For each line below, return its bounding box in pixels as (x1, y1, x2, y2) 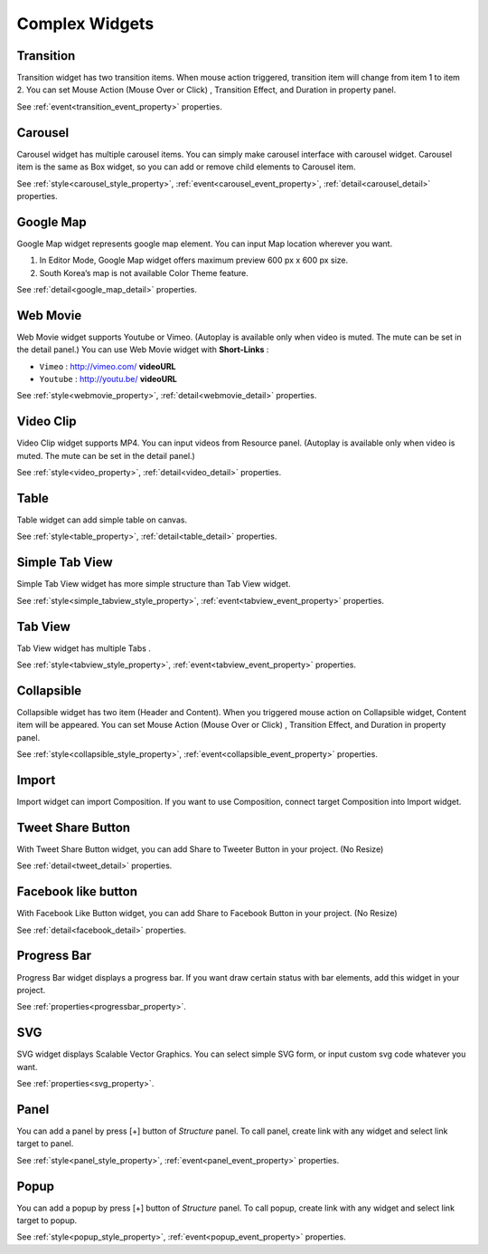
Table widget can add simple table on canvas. (16, 514, 188, 525)
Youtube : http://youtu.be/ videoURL (39, 374, 178, 385)
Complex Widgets (16, 14, 155, 34)
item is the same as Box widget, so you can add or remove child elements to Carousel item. (16, 161, 356, 172)
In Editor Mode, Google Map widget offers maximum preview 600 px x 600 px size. (39, 254, 348, 266)
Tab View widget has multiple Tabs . (16, 643, 151, 654)
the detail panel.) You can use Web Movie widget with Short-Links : (16, 344, 269, 355)
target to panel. (16, 1138, 74, 1149)
